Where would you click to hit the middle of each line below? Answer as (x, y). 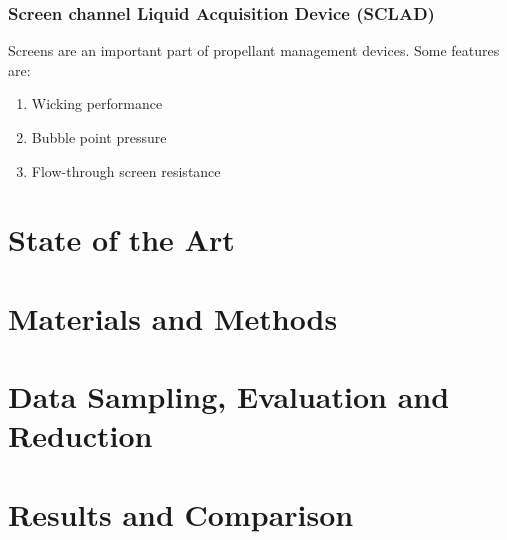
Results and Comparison (181, 513)
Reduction (80, 435)
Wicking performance (97, 103)
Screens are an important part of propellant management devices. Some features (254, 50)
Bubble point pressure (99, 137)
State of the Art (121, 239)
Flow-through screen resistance (126, 170)
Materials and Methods (173, 317)
